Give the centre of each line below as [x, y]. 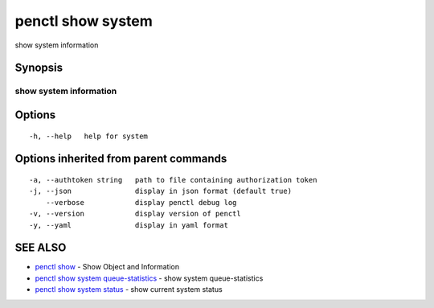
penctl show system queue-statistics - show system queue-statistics [149, 278]
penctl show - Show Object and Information [107, 267]
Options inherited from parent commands [121, 159]
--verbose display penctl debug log [141, 202]
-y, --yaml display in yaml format [129, 225]
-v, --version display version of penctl [135, 214]
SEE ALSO [41, 248]
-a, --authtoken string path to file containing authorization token [173, 180]
